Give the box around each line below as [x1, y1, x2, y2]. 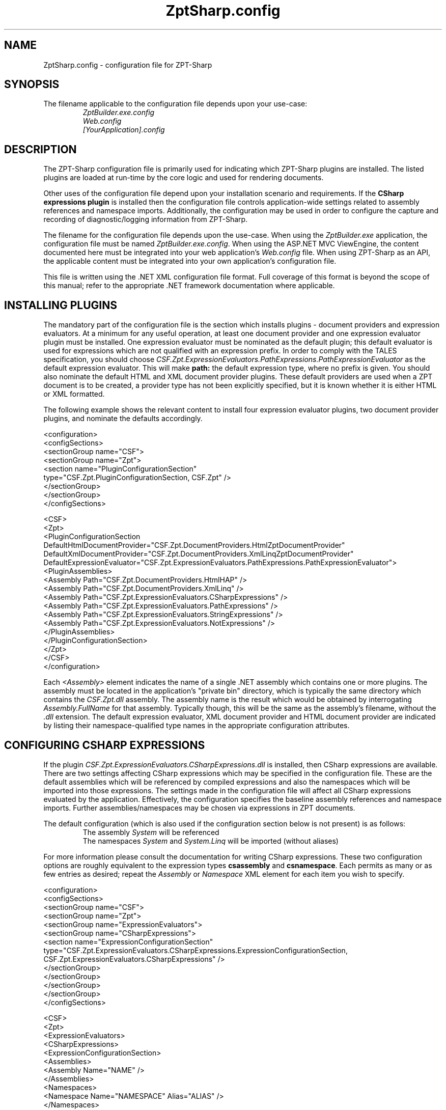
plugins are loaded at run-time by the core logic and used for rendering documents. [43, 173, 324, 182]
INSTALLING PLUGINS [4, 298, 117, 312]
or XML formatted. [43, 390, 105, 399]
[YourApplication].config [82, 125, 165, 134]
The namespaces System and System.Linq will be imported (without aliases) [82, 836, 339, 845]
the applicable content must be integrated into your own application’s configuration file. [43, 257, 337, 266]
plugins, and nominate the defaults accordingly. [43, 414, 203, 423]
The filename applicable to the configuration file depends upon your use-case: [43, 99, 308, 108]
